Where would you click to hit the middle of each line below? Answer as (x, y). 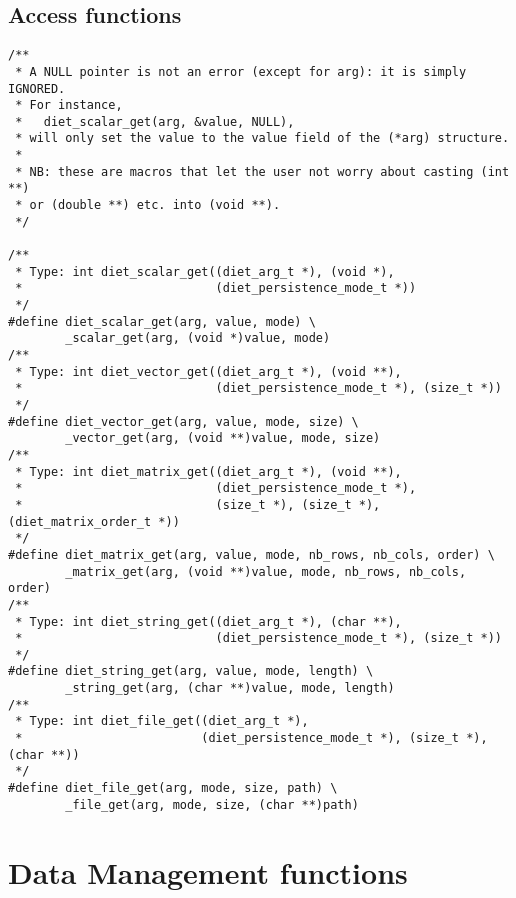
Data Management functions (208, 871)
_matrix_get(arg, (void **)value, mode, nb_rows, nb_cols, (266, 571)
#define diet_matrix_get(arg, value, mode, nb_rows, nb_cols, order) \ (251, 554)
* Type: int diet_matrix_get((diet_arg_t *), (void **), (208, 471)
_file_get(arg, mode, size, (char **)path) (212, 804)
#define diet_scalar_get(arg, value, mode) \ (162, 321)
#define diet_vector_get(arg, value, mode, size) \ (183, 421)
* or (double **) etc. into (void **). (148, 205)
